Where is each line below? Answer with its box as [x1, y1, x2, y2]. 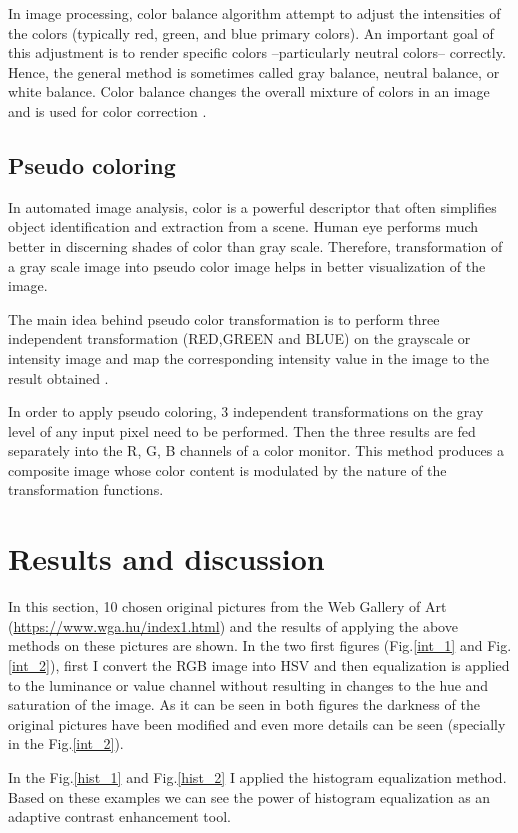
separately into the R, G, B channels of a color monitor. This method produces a [8, 440, 504, 461]
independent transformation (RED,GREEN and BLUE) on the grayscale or [8, 328, 471, 349]
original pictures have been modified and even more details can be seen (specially [8, 713, 506, 734]
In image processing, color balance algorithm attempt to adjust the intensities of [8, 3, 501, 23]
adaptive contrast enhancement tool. [8, 806, 231, 827]
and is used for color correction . [8, 100, 207, 121]
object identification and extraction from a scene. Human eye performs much [8, 216, 479, 237]
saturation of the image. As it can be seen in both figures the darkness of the [8, 694, 480, 715]
